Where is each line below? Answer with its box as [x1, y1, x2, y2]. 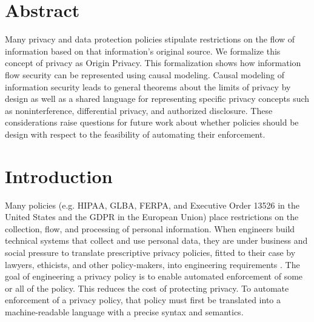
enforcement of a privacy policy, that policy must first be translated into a [5, 293, 281, 306]
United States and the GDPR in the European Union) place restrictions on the [5, 210, 299, 223]
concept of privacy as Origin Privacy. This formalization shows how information [5, 56, 301, 69]
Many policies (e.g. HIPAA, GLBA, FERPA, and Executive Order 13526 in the [5, 198, 300, 211]
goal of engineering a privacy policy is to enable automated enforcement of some [5, 270, 303, 283]
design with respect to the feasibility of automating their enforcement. [5, 127, 266, 140]
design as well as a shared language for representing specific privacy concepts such [5, 92, 310, 105]
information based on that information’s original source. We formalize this [5, 44, 281, 57]
